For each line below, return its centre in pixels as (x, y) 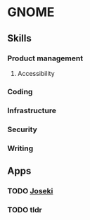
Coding (20, 91)
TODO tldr (25, 209)
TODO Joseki (30, 190)
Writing (20, 148)
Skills (19, 38)
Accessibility (36, 73)
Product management (45, 58)
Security (22, 129)
